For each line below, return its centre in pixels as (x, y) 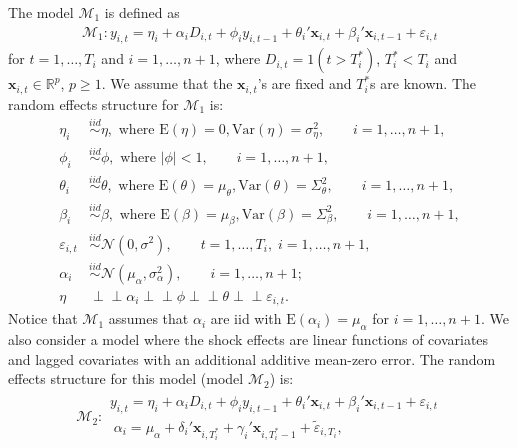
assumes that (148, 318)
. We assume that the (167, 83)
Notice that (43, 318)
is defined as (142, 12)
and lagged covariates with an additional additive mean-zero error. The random (252, 358)
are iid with (246, 318)
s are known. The (423, 83)
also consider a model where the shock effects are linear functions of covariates (248, 339)
